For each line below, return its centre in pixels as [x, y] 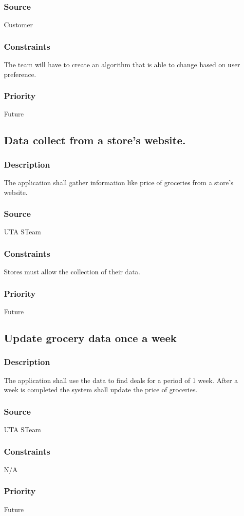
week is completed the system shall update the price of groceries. [101, 390]
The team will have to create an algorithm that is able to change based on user [122, 65]
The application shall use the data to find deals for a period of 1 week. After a [121, 380]
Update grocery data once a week [90, 338]
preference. [20, 74]
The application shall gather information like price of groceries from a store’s [119, 182]
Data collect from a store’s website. [95, 140]
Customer [19, 25]
